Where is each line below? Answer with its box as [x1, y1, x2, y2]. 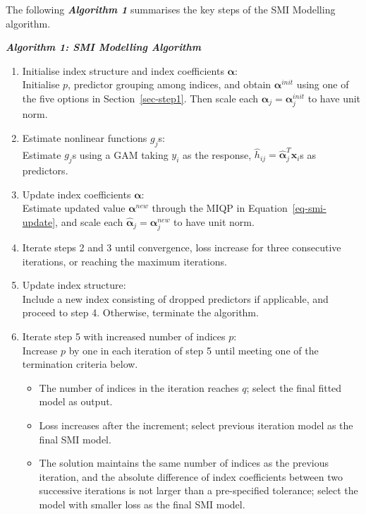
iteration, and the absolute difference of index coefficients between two [39, 469, 343, 484]
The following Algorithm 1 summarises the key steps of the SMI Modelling [6, 2, 336, 16]
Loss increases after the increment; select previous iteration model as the [39, 417, 353, 432]
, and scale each [55, 214, 123, 229]
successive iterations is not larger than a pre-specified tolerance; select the [39, 483, 358, 498]
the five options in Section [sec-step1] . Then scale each [22, 90, 259, 105]
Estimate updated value [22, 201, 126, 215]
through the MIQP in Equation [152, 201, 288, 215]
